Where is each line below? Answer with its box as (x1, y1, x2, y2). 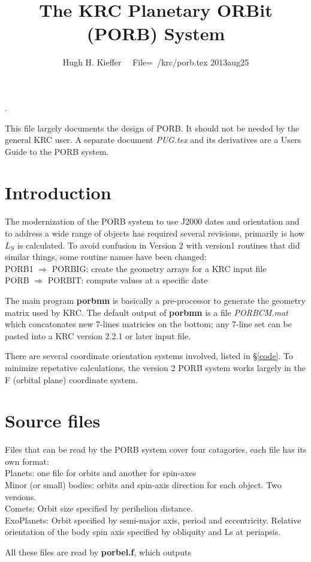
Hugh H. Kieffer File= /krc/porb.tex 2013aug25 (62, 56, 249, 68)
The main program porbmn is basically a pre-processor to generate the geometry (5, 294, 306, 306)
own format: (5, 455, 49, 467)
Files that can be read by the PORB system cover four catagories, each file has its (5, 443, 307, 456)
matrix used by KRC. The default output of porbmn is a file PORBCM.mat (5, 306, 288, 318)
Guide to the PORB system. (5, 145, 109, 157)
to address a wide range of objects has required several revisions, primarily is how (5, 227, 304, 239)
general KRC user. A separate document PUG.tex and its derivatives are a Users (5, 133, 301, 146)
